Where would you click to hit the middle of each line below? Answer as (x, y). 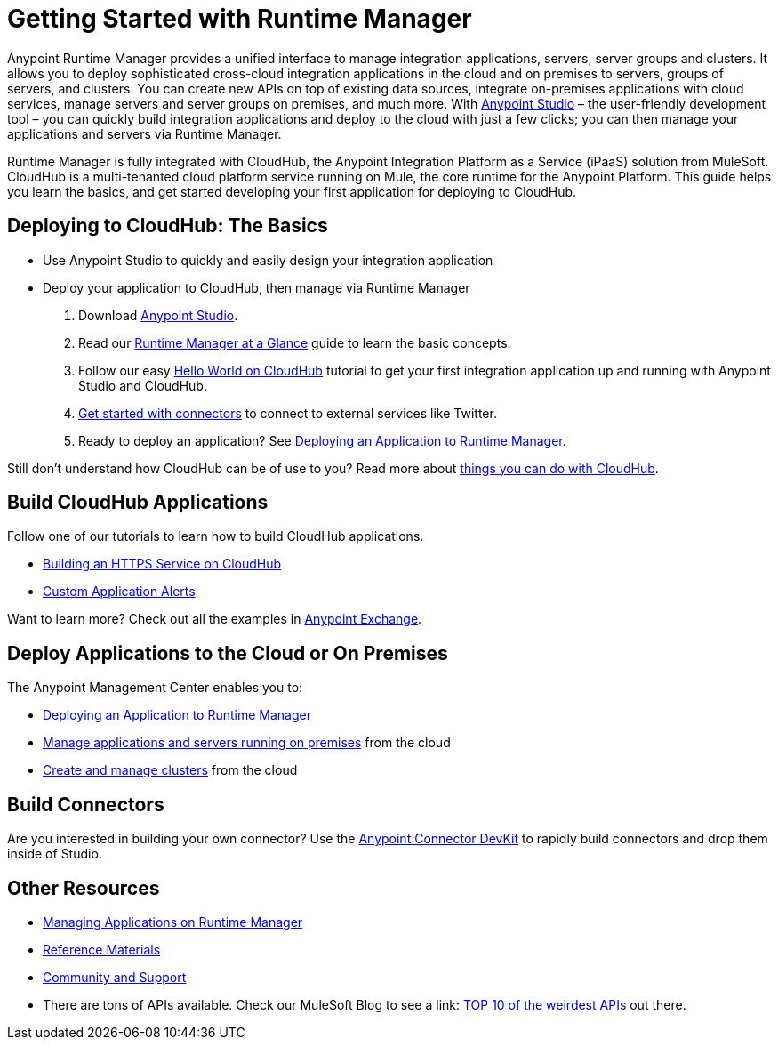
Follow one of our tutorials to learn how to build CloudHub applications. (216, 536)
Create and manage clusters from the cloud (170, 770)
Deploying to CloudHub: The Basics (168, 226)
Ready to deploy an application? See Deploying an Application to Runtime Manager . (322, 440)
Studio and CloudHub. (143, 385)
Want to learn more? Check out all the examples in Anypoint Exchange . (215, 619)
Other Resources (84, 888)
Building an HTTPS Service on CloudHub (162, 564)
